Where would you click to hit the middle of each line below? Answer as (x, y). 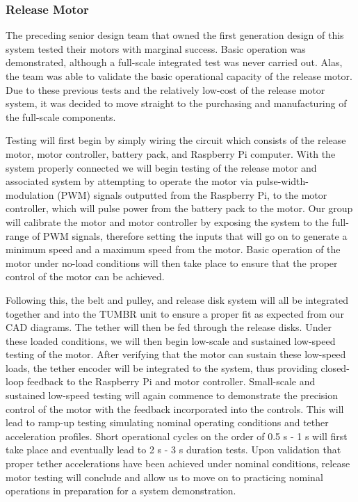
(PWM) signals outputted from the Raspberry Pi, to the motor (192, 194)
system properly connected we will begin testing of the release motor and (161, 167)
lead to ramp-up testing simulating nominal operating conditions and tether (167, 422)
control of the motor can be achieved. (85, 276)
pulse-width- (282, 181)
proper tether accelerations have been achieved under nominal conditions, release (178, 463)
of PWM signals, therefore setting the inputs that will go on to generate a (190, 235)
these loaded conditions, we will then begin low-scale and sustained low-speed (171, 340)
